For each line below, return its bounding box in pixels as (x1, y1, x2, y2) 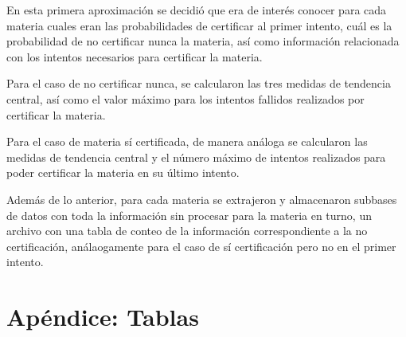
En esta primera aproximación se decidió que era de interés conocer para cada (6, 2, 387, 18)
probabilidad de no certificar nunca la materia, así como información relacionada (6, 33, 400, 49)
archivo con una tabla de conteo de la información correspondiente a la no (6, 222, 368, 239)
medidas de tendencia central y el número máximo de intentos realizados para (6, 148, 386, 165)
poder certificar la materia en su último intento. (6, 164, 240, 181)
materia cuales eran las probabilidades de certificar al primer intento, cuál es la (6, 17, 392, 33)
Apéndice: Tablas (6, 300, 199, 333)
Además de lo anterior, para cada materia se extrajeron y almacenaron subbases (6, 190, 397, 207)
